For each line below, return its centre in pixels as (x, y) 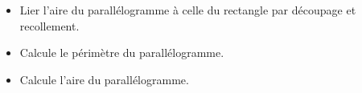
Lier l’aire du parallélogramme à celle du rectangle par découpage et (188, 10)
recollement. (49, 25)
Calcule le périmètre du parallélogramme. (122, 53)
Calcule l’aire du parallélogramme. (104, 79)
